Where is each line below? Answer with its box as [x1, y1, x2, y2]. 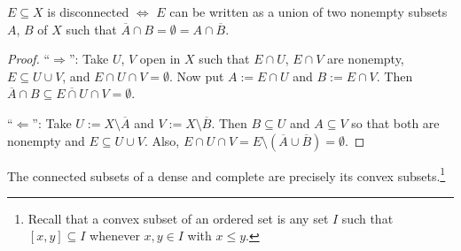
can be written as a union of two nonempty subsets [169, 3, 448, 20]
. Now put [168, 66, 224, 85]
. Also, [144, 131, 180, 149]
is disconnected [47, 3, 129, 20]
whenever [90, 226, 140, 245]
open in [139, 49, 181, 68]
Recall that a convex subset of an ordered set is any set [27, 209, 329, 227]
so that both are [351, 113, 440, 132]
